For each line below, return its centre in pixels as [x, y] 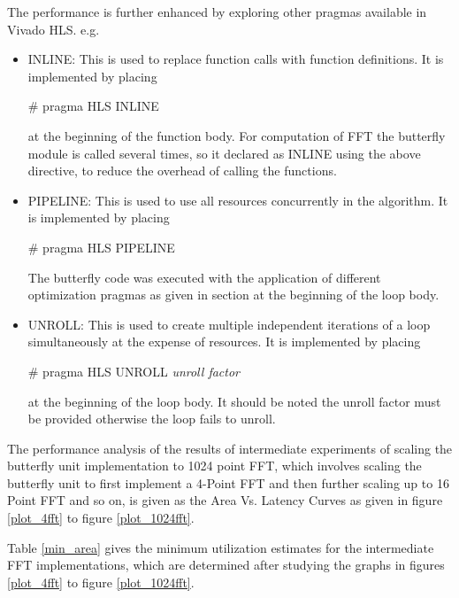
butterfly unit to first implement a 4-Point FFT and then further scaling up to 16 [228, 482]
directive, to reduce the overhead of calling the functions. [182, 171]
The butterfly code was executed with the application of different [204, 277]
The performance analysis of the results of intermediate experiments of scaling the [230, 448]
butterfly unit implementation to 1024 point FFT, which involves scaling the [214, 466]
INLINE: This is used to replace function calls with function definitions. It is [236, 59]
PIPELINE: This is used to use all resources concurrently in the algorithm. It [238, 200]
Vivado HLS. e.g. [54, 29]
